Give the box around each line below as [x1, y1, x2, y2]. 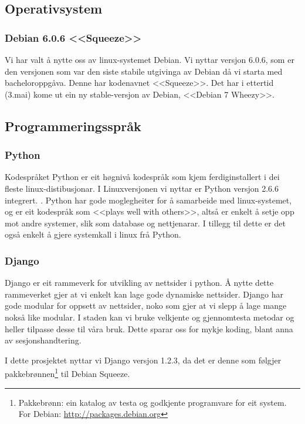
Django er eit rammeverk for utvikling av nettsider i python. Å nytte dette [5, 276, 274, 289]
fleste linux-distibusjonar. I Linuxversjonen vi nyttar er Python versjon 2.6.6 [5, 182, 279, 194]
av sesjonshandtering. [5, 334, 82, 346]
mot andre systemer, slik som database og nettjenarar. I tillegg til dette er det [5, 216, 286, 229]
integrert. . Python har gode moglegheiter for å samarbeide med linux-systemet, [5, 193, 292, 206]
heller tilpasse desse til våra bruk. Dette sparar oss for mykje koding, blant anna [5, 322, 293, 335]
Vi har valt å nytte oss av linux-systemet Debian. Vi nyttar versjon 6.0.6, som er [5, 54, 294, 65]
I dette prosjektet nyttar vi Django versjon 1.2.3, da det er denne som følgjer [5, 353, 282, 366]
